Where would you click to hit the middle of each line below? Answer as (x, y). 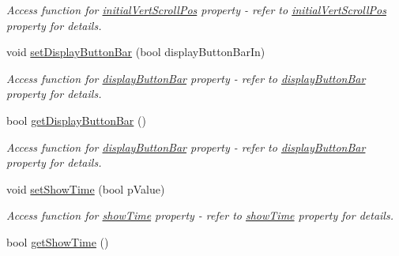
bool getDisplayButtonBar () (76, 120)
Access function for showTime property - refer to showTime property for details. (200, 215)
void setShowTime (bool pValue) (86, 188)
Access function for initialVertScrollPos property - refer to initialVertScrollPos (196, 9)
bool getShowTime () (58, 241)
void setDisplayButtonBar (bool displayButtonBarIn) (136, 52)
